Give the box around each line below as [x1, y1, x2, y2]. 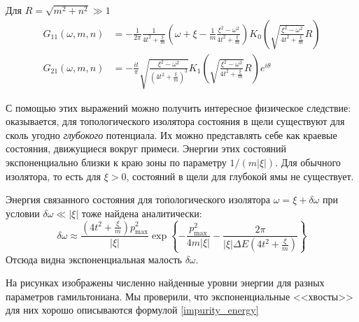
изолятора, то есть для [6, 168, 101, 183]
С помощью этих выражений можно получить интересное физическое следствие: [6, 100, 351, 115]
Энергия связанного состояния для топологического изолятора [6, 192, 271, 207]
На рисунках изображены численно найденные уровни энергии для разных [6, 275, 325, 290]
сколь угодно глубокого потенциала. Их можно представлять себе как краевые [6, 127, 337, 142]
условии [6, 205, 40, 220]
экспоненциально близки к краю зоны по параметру [6, 154, 227, 169]
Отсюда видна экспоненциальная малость [6, 251, 182, 266]
